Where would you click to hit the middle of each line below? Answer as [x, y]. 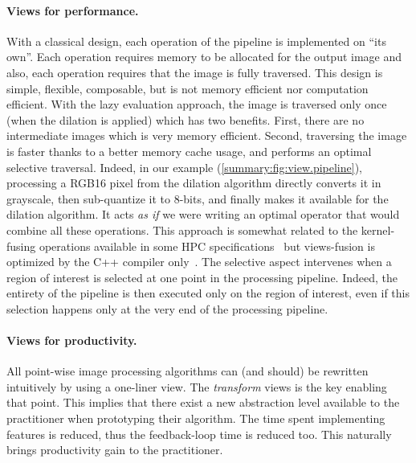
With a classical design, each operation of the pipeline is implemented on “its [196, 41]
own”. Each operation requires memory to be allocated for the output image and [204, 57]
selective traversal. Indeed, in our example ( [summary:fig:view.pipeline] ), [184, 167]
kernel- [378, 229]
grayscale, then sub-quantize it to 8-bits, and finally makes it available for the [198, 198]
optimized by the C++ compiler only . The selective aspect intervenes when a [199, 262]
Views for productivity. [72, 340]
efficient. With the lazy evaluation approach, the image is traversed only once [197, 104]
